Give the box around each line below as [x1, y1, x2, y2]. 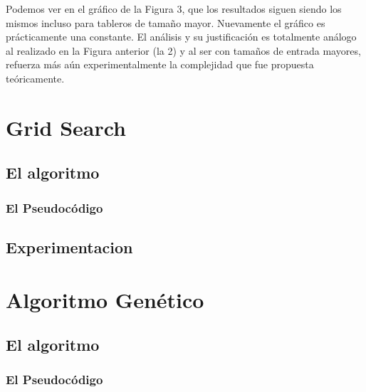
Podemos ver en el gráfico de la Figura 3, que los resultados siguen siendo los [6, 1, 342, 16]
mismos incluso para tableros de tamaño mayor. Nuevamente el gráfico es [6, 15, 325, 30]
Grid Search [6, 112, 127, 142]
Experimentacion [6, 235, 133, 258]
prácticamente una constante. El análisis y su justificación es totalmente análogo [6, 29, 357, 44]
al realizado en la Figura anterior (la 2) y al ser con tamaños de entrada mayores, [6, 43, 361, 58]
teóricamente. [6, 70, 65, 85]
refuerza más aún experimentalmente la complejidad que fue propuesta [6, 57, 314, 72]
